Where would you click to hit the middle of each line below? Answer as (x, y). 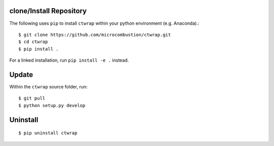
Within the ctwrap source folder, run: (48, 86)
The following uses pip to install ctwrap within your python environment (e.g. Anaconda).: (104, 23)
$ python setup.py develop (52, 105)
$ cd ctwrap (33, 42)
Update (21, 75)
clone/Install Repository (48, 11)
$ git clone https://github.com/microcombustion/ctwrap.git (95, 35)
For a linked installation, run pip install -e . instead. (69, 60)
